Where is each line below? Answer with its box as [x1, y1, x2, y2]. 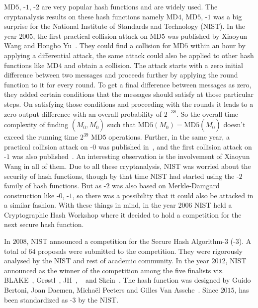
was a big [213, 11, 242, 21]
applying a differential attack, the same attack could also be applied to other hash [4, 50, 254, 60]
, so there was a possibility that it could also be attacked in [72, 190, 254, 200]
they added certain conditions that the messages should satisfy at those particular [4, 89, 254, 99]
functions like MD [4, 60, 59, 70]
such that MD [107, 119, 150, 130]
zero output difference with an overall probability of [4, 108, 162, 119]
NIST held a [194, 200, 232, 210]
